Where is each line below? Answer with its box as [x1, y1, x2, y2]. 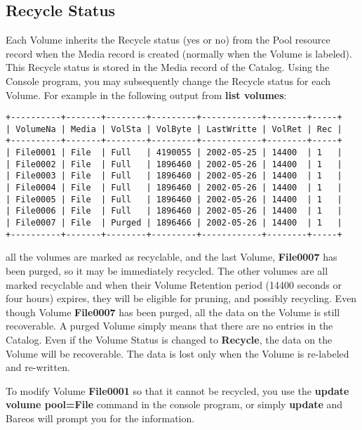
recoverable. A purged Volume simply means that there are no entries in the [6, 318, 333, 333]
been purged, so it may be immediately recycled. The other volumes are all [6, 263, 328, 278]
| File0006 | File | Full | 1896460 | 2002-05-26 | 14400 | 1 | [6, 206, 342, 216]
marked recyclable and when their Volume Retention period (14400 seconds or [6, 277, 342, 292]
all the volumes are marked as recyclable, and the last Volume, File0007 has [6, 249, 337, 264]
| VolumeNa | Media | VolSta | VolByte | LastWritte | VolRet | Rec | [6, 124, 342, 134]
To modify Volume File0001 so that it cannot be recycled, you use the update [6, 383, 349, 398]
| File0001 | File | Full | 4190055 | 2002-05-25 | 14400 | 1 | [6, 148, 342, 158]
